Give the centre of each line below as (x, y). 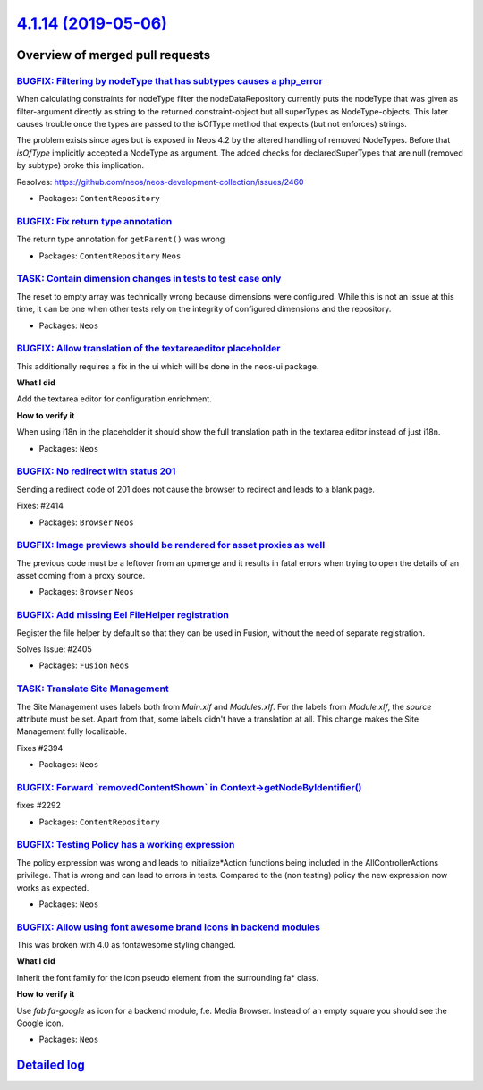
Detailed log (51, 1065)
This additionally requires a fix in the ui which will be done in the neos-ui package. (168, 366)
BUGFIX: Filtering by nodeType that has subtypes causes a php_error (170, 80)
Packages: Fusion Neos (84, 665)
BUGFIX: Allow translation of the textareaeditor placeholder (148, 349)
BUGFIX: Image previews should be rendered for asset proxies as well (171, 545)
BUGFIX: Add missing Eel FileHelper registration (123, 615)
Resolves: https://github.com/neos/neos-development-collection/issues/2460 (160, 182)
